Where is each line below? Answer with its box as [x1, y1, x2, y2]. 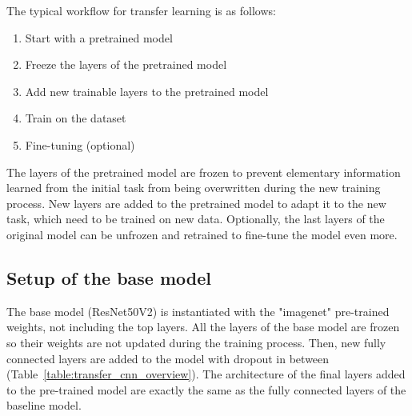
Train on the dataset [25, 110, 126, 126]
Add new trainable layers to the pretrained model [25, 82, 269, 99]
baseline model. [6, 397, 82, 414]
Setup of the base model [6, 265, 212, 290]
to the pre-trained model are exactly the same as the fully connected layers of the [6, 381, 406, 398]
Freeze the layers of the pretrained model [25, 56, 227, 73]
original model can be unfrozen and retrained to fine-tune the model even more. [6, 226, 398, 242]
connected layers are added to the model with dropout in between [6, 350, 330, 366]
